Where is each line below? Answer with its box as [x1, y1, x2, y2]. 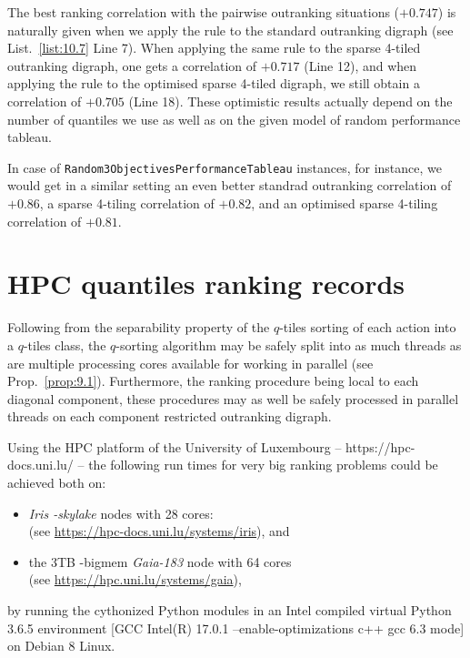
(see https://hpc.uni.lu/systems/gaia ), [28, 570, 242, 589]
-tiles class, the [23, 335, 106, 354]
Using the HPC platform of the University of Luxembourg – [7, 437, 342, 456]
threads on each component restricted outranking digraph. [7, 407, 332, 426]
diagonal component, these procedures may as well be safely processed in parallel [7, 389, 459, 408]
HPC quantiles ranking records [7, 265, 405, 302]
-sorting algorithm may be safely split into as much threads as [115, 335, 462, 354]
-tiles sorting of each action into [279, 318, 456, 337]
